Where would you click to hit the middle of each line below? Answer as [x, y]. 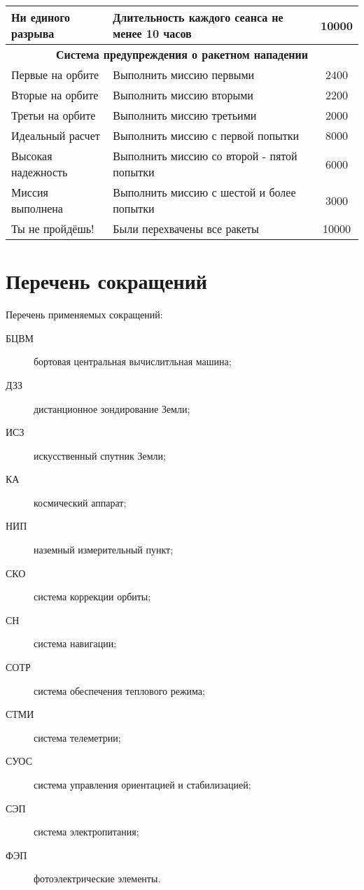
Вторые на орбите [55, 95]
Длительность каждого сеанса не [198, 17]
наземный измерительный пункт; [104, 550]
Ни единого [41, 17]
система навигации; [75, 643]
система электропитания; [86, 832]
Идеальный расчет [56, 135]
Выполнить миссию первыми [184, 75]
